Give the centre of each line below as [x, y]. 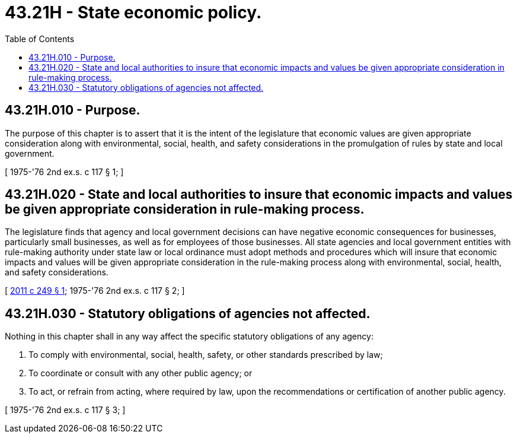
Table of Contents [40, 39]
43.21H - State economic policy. [133, 12]
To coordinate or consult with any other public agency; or [141, 373]
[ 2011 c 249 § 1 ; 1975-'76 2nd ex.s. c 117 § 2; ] [95, 291]
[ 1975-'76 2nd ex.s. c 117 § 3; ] [65, 410]
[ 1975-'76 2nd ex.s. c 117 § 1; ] [64, 172]
